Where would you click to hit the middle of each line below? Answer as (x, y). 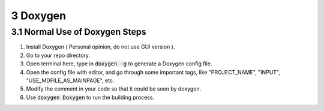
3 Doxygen (38, 16)
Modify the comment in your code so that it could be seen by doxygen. (114, 89)
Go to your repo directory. (58, 55)
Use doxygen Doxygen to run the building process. (90, 97)
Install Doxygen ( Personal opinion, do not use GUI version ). (100, 47)
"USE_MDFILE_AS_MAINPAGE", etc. (70, 80)
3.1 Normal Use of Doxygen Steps (79, 32)
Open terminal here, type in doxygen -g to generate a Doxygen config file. (119, 64)
